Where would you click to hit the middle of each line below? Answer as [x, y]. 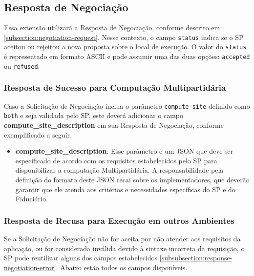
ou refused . [22, 66]
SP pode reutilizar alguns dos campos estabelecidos [81, 258]
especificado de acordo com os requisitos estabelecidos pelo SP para [116, 160]
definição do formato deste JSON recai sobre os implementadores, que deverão [132, 179]
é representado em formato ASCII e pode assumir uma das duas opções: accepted [127, 56]
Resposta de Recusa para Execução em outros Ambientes [119, 220]
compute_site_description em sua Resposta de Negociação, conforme [114, 125]
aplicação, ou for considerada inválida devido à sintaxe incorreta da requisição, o [124, 248]
